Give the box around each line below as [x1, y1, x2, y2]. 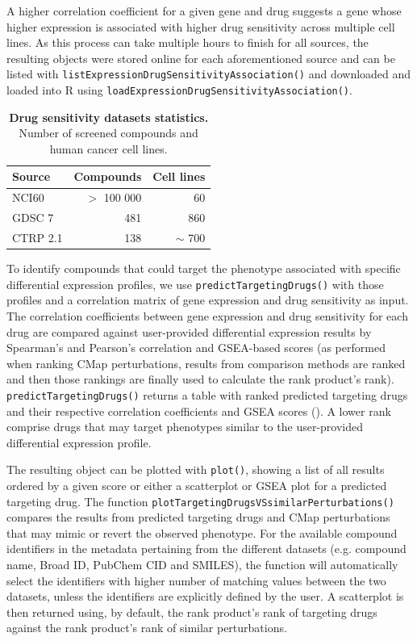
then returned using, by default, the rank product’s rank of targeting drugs [6, 603, 377, 620]
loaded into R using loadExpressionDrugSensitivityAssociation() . [6, 82, 352, 98]
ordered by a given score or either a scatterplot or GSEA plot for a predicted [6, 477, 387, 493]
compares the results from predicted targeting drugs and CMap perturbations [6, 509, 390, 526]
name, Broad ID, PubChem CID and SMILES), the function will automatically [6, 556, 398, 573]
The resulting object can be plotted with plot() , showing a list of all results [6, 461, 385, 478]
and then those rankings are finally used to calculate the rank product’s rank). [6, 371, 394, 388]
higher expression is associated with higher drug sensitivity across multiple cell [6, 18, 395, 35]
